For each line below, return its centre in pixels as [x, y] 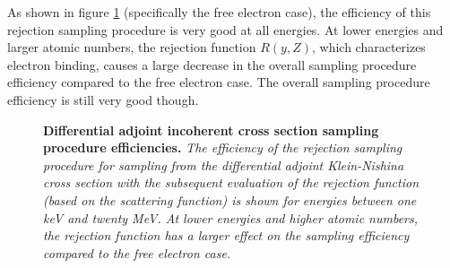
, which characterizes [368, 47]
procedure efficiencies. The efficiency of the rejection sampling [223, 147]
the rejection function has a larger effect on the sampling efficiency [226, 235]
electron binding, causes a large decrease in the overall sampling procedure [212, 64]
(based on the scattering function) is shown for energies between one [230, 199]
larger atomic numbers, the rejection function [132, 47]
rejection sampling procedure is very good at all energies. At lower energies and [225, 29]
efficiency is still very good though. [103, 99]
